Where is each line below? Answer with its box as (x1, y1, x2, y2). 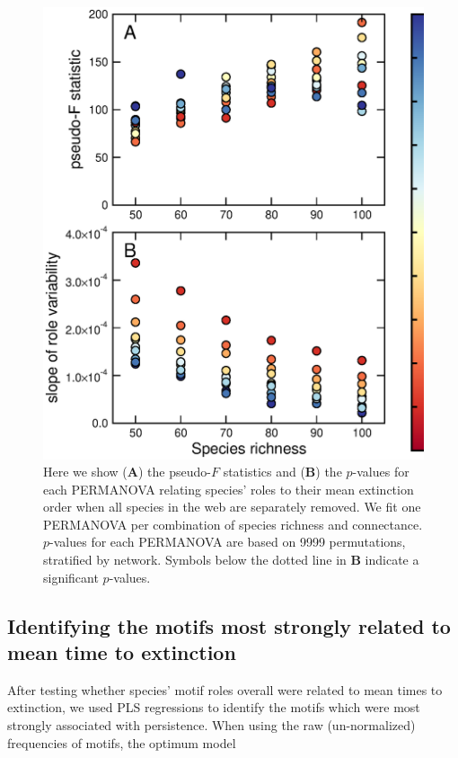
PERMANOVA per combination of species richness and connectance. (43, 514, 423, 533)
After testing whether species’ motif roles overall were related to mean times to (7, 680, 443, 699)
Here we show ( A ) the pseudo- (43, 462, 211, 481)
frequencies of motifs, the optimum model (7, 733, 236, 752)
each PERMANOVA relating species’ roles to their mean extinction (43, 479, 414, 498)
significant (43, 567, 99, 586)
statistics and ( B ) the (223, 462, 342, 481)
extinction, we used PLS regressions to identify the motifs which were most (7, 698, 420, 717)
